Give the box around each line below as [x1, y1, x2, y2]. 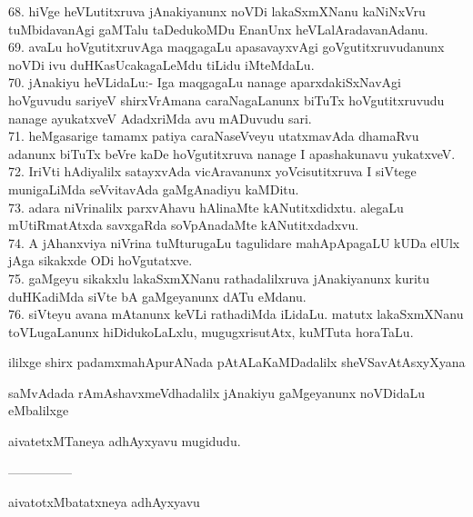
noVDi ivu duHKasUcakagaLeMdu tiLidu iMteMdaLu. [8, 55, 315, 74]
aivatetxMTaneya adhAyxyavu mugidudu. [8, 432, 241, 451]
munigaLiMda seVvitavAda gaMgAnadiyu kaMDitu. [8, 179, 299, 198]
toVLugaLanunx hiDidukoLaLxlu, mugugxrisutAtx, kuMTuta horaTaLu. [8, 322, 414, 341]
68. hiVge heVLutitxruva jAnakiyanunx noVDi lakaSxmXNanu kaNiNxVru [8, 2, 426, 20]
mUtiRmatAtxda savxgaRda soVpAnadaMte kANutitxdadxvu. [8, 215, 359, 234]
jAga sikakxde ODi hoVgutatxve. [8, 251, 193, 270]
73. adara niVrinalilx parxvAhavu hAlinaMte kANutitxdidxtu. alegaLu [8, 197, 404, 216]
